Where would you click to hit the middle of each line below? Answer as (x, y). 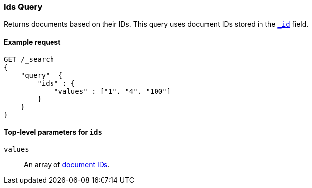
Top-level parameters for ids (53, 132)
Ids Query (23, 7)
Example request (32, 42)
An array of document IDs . (67, 164)
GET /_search (29, 59)
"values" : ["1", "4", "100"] (113, 91)
